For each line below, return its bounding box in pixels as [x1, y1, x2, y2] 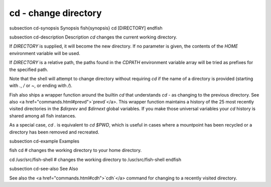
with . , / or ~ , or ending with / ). [9, 82, 73, 88]
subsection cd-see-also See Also [9, 165, 78, 172]
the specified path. [9, 66, 49, 72]
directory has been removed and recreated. [9, 129, 99, 135]
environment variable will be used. [9, 50, 80, 56]
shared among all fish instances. [9, 112, 76, 118]
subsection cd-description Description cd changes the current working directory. [9, 34, 178, 40]
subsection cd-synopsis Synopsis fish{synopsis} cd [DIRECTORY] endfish [9, 25, 163, 31]
